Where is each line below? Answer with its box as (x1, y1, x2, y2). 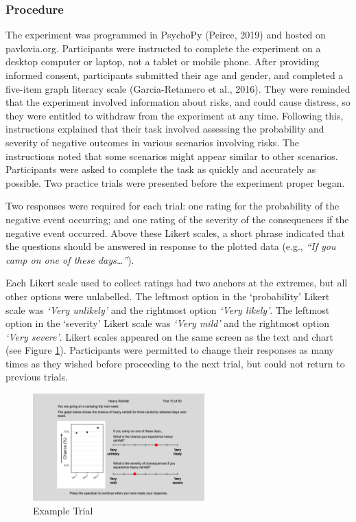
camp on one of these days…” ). (5, 252, 134, 266)
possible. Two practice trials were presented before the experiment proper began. (5, 175, 345, 190)
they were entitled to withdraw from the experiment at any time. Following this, (5, 108, 344, 122)
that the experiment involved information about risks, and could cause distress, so (5, 95, 351, 109)
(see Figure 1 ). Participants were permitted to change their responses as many (5, 343, 334, 357)
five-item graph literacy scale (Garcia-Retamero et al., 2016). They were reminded (5, 81, 351, 95)
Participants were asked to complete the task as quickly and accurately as (5, 162, 316, 177)
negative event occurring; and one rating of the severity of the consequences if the (5, 212, 349, 226)
